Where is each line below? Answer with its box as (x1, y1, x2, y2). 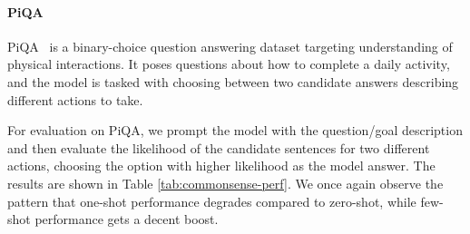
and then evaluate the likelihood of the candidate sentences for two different (7, 138, 430, 157)
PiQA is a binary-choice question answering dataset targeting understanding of (7, 36, 453, 55)
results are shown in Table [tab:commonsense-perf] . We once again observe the (7, 173, 444, 192)
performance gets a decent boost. (34, 210, 219, 229)
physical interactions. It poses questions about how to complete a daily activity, (7, 54, 450, 73)
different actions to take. (7, 90, 143, 109)
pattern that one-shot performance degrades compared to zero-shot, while (7, 191, 416, 210)
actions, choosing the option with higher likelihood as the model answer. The (7, 156, 436, 175)
